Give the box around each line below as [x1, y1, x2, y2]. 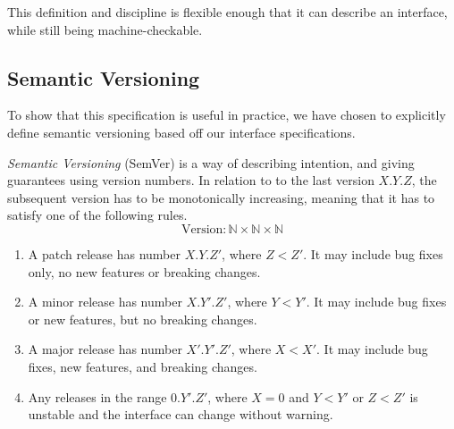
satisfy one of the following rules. [7, 206, 188, 224]
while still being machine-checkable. [7, 20, 203, 38]
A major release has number [28, 340, 182, 358]
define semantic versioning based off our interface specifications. [7, 122, 356, 141]
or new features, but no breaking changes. [28, 309, 257, 328]
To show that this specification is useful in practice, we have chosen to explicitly [7, 105, 446, 124]
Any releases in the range [28, 387, 167, 406]
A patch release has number [28, 244, 181, 263]
